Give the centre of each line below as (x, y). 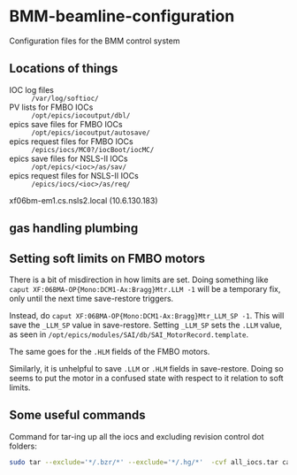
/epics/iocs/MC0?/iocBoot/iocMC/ (93, 149)
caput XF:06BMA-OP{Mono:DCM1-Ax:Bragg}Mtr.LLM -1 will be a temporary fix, (145, 288)
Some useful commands (77, 415)
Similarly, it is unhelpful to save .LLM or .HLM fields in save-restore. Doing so (147, 368)
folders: (23, 446)
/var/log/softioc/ (65, 98)
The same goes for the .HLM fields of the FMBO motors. (110, 351)
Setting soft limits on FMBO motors (107, 258)
